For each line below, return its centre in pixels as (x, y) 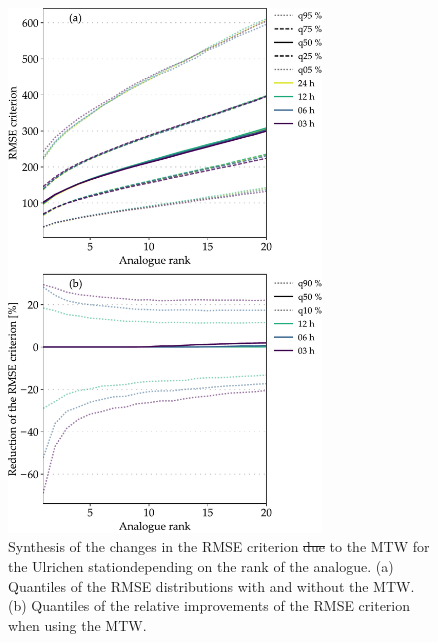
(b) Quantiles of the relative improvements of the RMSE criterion (209, 605)
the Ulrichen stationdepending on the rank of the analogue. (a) (201, 566)
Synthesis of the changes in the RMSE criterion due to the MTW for (219, 546)
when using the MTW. (77, 624)
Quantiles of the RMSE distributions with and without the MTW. (211, 585)
